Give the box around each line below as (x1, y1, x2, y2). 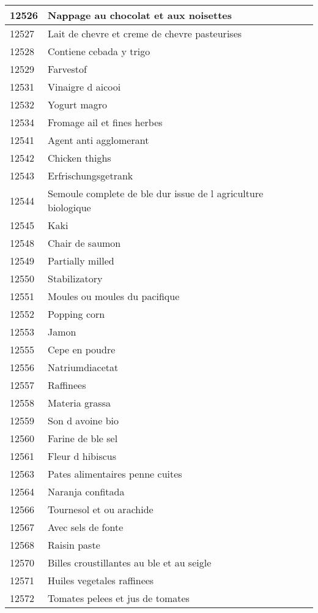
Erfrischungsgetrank (48, 168, 133, 182)
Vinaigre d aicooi (48, 80, 121, 94)
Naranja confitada (48, 484, 125, 498)
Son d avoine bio (48, 413, 119, 427)
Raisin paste (48, 538, 100, 552)
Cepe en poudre (48, 342, 116, 356)
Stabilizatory (48, 271, 103, 285)
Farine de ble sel (48, 431, 118, 445)
